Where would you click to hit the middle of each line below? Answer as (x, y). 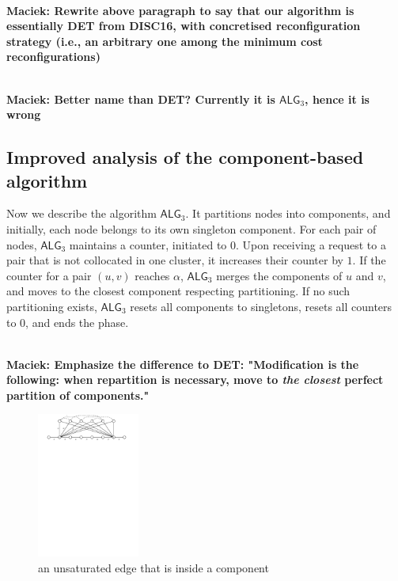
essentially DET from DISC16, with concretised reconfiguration (184, 26)
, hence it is (337, 99)
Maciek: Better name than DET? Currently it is (141, 99)
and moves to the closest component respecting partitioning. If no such (178, 291)
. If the (369, 260)
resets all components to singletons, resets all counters (261, 306)
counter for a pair (49, 275)
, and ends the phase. (77, 322)
